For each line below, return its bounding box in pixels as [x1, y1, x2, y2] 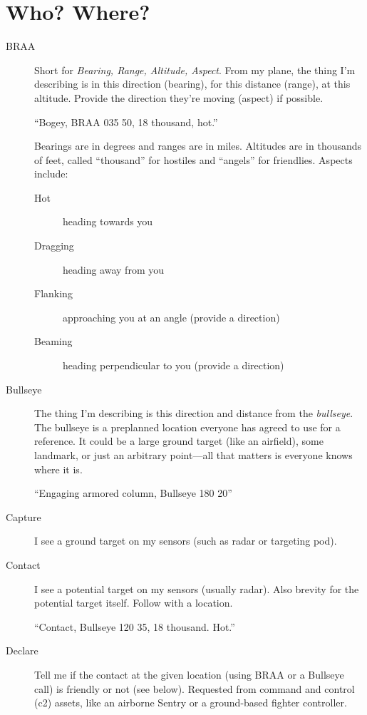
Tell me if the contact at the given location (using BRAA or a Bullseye [34, 667, 344, 681]
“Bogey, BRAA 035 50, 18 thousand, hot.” [34, 114, 218, 129]
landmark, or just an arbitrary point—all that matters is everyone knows [34, 448, 353, 462]
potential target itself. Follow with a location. [34, 595, 233, 610]
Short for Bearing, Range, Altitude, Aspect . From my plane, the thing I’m [34, 62, 356, 77]
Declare [6, 643, 38, 658]
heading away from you [63, 262, 164, 277]
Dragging [34, 238, 74, 253]
